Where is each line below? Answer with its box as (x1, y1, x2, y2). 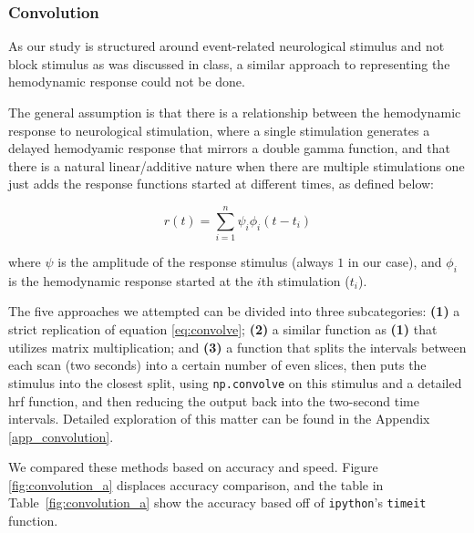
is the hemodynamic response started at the (8, 271, 253, 290)
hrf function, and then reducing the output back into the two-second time (8, 391, 419, 410)
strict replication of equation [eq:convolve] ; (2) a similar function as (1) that (8, 320, 438, 339)
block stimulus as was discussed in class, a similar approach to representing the (8, 54, 450, 73)
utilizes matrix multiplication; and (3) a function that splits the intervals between (8, 337, 467, 356)
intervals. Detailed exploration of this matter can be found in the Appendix (8, 409, 430, 428)
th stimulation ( (261, 271, 350, 290)
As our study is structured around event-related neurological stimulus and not (8, 36, 445, 56)
